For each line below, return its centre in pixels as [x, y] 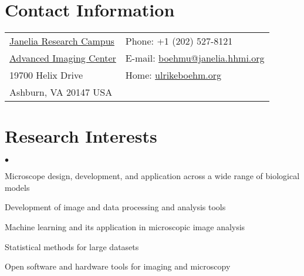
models [17, 187]
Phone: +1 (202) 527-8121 [179, 41]
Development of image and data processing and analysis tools [115, 207]
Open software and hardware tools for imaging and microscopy [118, 266]
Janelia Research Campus [62, 41]
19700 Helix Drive [46, 75]
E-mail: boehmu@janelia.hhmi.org [195, 58]
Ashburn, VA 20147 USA [61, 92]
